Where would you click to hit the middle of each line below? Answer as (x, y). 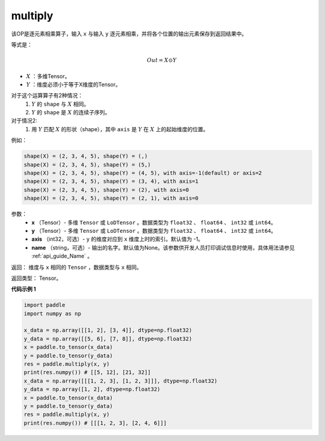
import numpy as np (52, 313)
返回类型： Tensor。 (36, 278)
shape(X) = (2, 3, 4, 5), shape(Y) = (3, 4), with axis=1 (111, 181)
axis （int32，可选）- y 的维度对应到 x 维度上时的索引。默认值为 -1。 (118, 239)
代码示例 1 (23, 289)
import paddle (45, 305)
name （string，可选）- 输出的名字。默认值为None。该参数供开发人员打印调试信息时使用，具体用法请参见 (163, 247)
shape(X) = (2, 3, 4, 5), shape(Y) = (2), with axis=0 (106, 190)
